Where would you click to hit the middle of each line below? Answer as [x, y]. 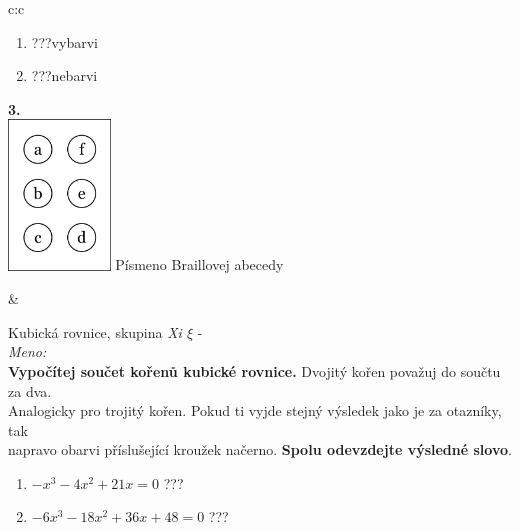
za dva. [30, 390]
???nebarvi [64, 75]
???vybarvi [64, 41]
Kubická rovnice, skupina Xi [95, 331]
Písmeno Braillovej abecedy [199, 264]
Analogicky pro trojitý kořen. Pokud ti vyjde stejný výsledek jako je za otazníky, [255, 410]
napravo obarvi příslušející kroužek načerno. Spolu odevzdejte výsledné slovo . [260, 449]
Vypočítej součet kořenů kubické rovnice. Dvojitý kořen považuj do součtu [254, 370]
